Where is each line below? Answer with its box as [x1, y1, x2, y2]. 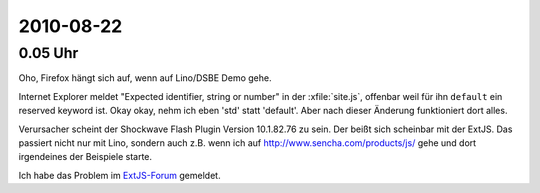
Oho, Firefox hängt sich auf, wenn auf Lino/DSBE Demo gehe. [18, 72, 272, 84]
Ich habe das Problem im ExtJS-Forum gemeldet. [18, 169, 221, 181]
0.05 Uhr [18, 44, 79, 62]
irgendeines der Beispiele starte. [18, 151, 153, 163]
